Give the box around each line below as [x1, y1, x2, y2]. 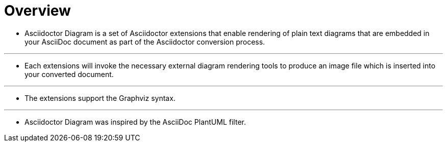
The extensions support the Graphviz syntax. [24, 93, 176, 102]
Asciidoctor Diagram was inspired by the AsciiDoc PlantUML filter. [24, 117, 246, 126]
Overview [4, 2, 71, 19]
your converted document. [24, 69, 114, 79]
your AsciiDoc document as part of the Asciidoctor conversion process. [24, 37, 265, 46]
